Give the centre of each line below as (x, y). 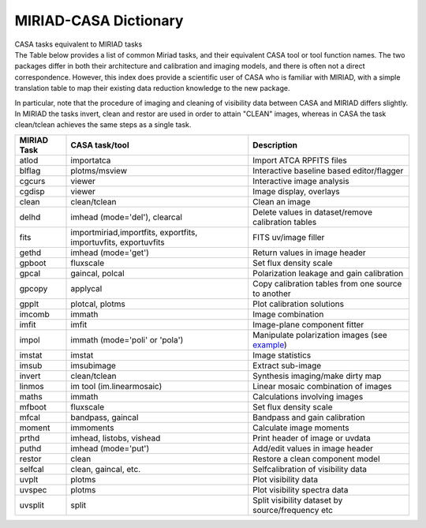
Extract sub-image (287, 365)
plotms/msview (99, 170)
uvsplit (32, 505)
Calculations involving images (308, 396)
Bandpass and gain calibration (309, 417)
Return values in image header (309, 253)
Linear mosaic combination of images (322, 386)
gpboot (33, 263)
